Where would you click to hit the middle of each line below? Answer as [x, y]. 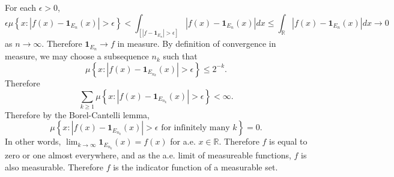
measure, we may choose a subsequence [77, 56]
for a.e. [183, 141]
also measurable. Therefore [54, 166]
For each [20, 7]
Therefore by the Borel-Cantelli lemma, [77, 114]
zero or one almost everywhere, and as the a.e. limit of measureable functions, [148, 155]
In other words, [33, 141]
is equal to [288, 141]
